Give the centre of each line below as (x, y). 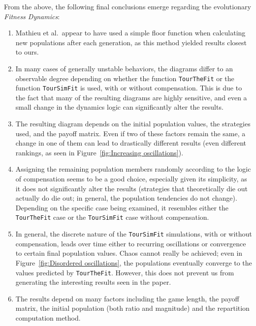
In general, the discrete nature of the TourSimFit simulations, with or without (134, 234)
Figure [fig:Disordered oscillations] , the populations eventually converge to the (134, 262)
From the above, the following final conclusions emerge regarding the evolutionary (128, 6)
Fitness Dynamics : (32, 16)
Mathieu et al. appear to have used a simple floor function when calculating (130, 33)
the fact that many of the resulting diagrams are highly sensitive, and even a (131, 97)
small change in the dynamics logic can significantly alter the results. (119, 107)
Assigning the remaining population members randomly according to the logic (133, 169)
